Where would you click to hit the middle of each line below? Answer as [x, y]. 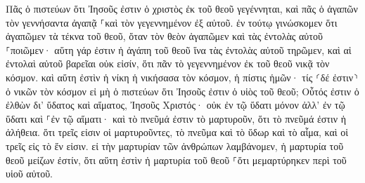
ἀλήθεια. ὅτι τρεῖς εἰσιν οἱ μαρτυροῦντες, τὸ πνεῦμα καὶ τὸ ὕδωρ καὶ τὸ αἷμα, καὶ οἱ [177, 132]
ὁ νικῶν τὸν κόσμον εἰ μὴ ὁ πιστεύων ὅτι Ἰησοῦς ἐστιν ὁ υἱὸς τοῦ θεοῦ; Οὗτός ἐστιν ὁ [182, 91]
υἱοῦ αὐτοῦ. [30, 174]
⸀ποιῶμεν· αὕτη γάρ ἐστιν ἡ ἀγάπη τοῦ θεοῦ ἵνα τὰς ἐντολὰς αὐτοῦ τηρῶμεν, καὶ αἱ [179, 49]
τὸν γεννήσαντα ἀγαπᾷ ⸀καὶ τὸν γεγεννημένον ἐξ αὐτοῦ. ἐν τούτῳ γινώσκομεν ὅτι [172, 22]
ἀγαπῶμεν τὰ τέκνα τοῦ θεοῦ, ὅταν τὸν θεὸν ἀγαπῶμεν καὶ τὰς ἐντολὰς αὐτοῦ [164, 36]
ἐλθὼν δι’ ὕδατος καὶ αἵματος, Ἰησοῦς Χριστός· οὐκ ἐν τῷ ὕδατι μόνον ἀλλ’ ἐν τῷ [175, 105]
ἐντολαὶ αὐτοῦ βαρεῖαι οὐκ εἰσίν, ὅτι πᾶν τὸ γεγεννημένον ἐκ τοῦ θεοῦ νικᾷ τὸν [168, 63]
